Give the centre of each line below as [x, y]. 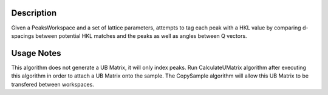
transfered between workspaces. [53, 84]
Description [34, 13]
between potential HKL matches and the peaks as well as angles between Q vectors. [141, 35]
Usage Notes [36, 53]
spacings [23, 35]
